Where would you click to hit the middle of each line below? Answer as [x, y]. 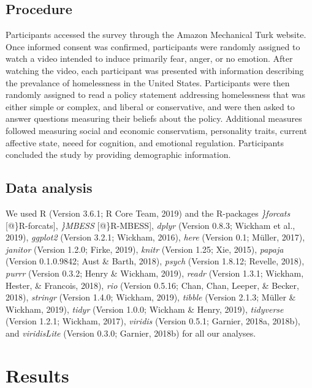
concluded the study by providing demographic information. [118, 155]
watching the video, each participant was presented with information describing [155, 70]
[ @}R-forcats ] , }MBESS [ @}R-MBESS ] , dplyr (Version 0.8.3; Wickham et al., [150, 225]
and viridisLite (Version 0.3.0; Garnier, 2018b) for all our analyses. [131, 333]
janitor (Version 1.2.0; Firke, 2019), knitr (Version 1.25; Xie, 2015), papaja [145, 249]
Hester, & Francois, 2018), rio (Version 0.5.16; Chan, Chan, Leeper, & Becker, [152, 285]
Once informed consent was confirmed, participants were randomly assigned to [153, 46]
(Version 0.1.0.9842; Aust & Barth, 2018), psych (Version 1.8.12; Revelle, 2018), [155, 261]
